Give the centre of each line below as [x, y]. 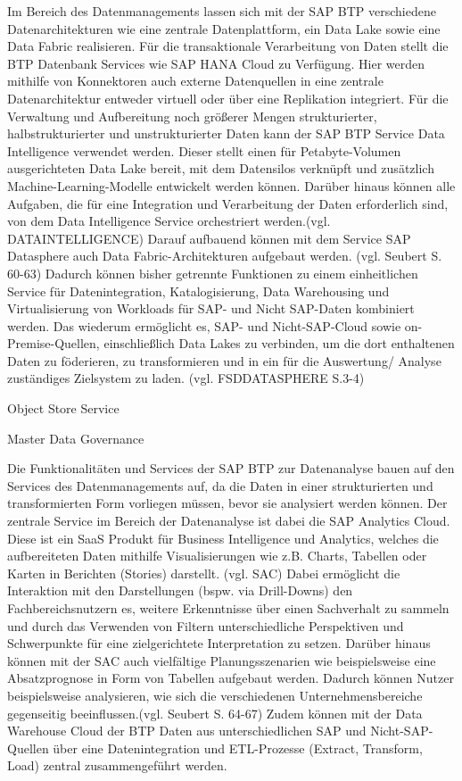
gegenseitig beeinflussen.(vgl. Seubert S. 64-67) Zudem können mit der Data [215, 713]
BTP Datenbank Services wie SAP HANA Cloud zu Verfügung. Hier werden [216, 63]
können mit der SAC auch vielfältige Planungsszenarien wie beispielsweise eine [222, 660]
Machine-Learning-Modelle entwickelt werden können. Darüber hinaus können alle [231, 185]
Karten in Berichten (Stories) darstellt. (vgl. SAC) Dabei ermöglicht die [204, 573]
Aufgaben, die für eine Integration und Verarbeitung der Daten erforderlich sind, [228, 203]
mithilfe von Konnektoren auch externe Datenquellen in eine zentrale [195, 81]
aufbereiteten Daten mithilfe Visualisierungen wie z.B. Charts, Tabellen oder [217, 556]
